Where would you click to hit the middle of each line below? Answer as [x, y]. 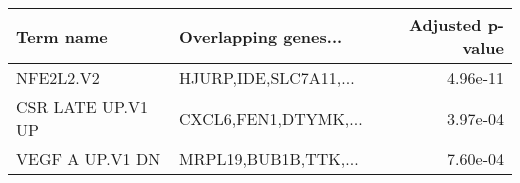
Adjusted [445, 24]
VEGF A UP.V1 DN [88, 158]
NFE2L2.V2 [58, 77]
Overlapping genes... [261, 36]
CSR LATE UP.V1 [82, 106]
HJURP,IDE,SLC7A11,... [267, 77]
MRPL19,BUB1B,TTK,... [269, 158]
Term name [62, 36]
